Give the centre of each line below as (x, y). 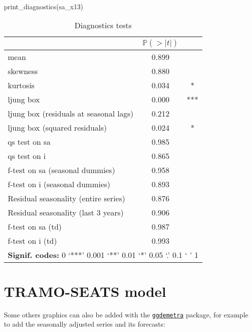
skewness (23, 71)
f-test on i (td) (32, 240)
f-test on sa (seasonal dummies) (62, 170)
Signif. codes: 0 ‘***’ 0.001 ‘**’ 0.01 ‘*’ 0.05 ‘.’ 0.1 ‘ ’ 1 (103, 254)
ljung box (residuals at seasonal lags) (71, 113)
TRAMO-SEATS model (85, 291)
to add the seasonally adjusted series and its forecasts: (85, 324)
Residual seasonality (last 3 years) (66, 212)
